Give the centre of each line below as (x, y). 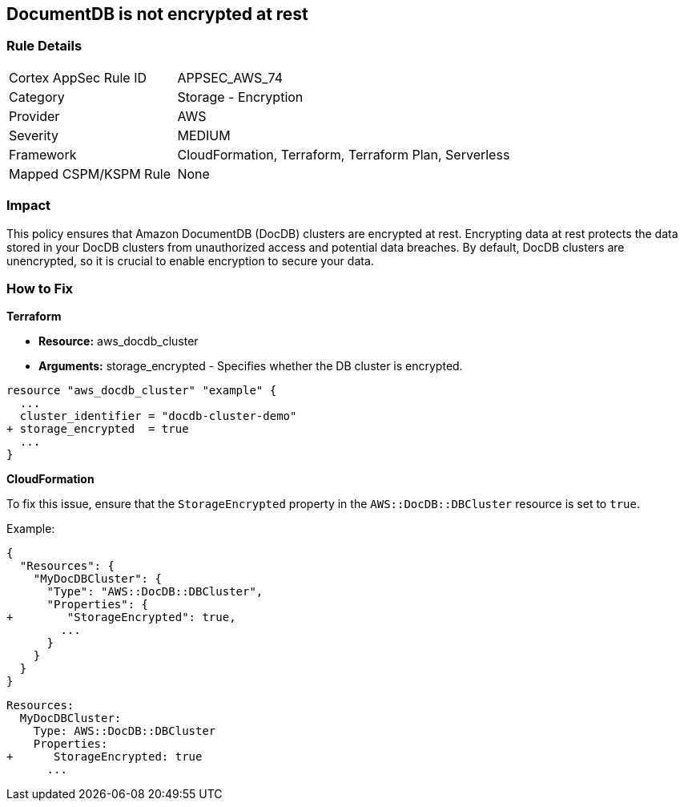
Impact (29, 206)
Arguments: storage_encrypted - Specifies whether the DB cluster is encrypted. (251, 366)
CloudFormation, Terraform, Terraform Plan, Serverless (344, 154)
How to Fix (40, 288)
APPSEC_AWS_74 (230, 77)
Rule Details (44, 46)
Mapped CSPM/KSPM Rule (90, 174)
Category (37, 97)
